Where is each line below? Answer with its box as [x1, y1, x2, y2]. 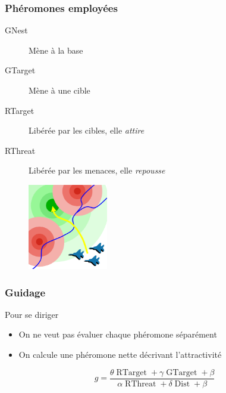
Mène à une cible [29, 84, 90, 96]
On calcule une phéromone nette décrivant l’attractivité [18, 348, 222, 361]
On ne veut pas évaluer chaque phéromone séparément [18, 328, 217, 341]
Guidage [5, 284, 46, 299]
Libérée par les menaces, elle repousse [29, 164, 165, 177]
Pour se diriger [5, 308, 59, 320]
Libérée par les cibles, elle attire [29, 124, 145, 137]
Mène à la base [29, 44, 83, 56]
